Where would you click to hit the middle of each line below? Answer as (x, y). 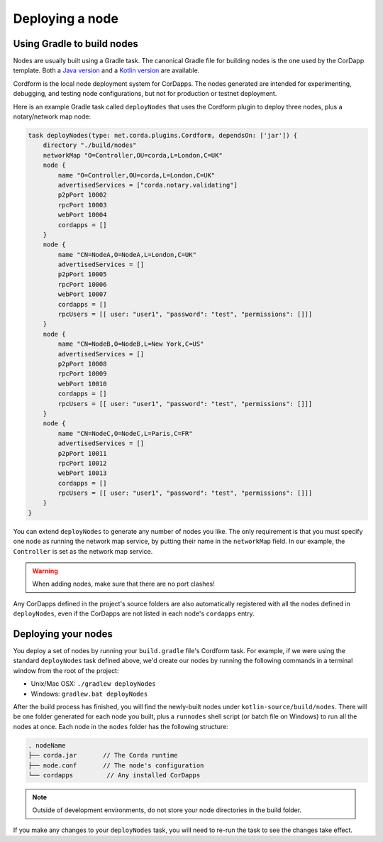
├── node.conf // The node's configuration (116, 765)
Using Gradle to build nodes (76, 44)
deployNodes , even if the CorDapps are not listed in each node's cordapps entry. (134, 613)
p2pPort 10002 (82, 195)
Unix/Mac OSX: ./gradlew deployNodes (93, 684)
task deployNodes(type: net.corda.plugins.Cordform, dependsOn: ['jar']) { (163, 135)
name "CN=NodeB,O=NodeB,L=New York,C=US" (131, 344)
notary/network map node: (52, 116)
